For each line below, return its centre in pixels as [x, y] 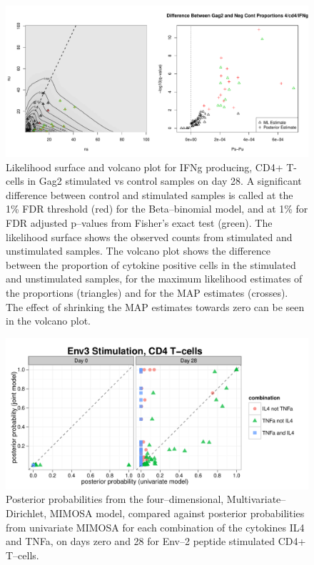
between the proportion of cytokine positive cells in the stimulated [151, 264]
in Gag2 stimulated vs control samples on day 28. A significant [164, 181]
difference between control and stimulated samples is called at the [150, 194]
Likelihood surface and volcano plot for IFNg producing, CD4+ [145, 167]
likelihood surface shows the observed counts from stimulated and [149, 236]
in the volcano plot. [49, 321]
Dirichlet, [26, 513]
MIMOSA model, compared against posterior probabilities [177, 513]
